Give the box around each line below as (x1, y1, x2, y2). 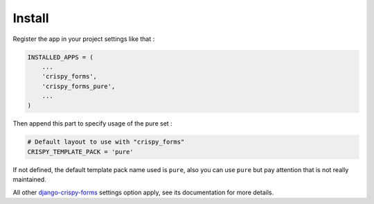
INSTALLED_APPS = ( (27, 53, 93, 61)
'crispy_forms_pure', (42, 82, 116, 90)
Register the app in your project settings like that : (12, 35, 155, 43)
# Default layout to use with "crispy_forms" (27, 138, 185, 146)
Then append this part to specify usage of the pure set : (12, 119, 172, 128)
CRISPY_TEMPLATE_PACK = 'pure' (27, 148, 134, 155)
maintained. (12, 176, 46, 184)
